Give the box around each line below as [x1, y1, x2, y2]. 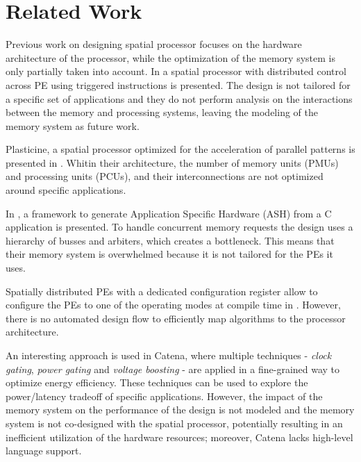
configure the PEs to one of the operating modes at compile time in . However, [6, 297, 341, 312]
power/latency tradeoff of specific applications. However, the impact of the [6, 388, 323, 403]
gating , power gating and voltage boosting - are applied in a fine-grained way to [6, 361, 340, 376]
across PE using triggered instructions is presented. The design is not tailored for [6, 77, 351, 92]
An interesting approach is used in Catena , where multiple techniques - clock [6, 348, 332, 362]
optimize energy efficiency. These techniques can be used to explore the [6, 375, 308, 390]
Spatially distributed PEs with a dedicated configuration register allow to [6, 283, 318, 298]
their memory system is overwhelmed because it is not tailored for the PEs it [6, 247, 333, 261]
